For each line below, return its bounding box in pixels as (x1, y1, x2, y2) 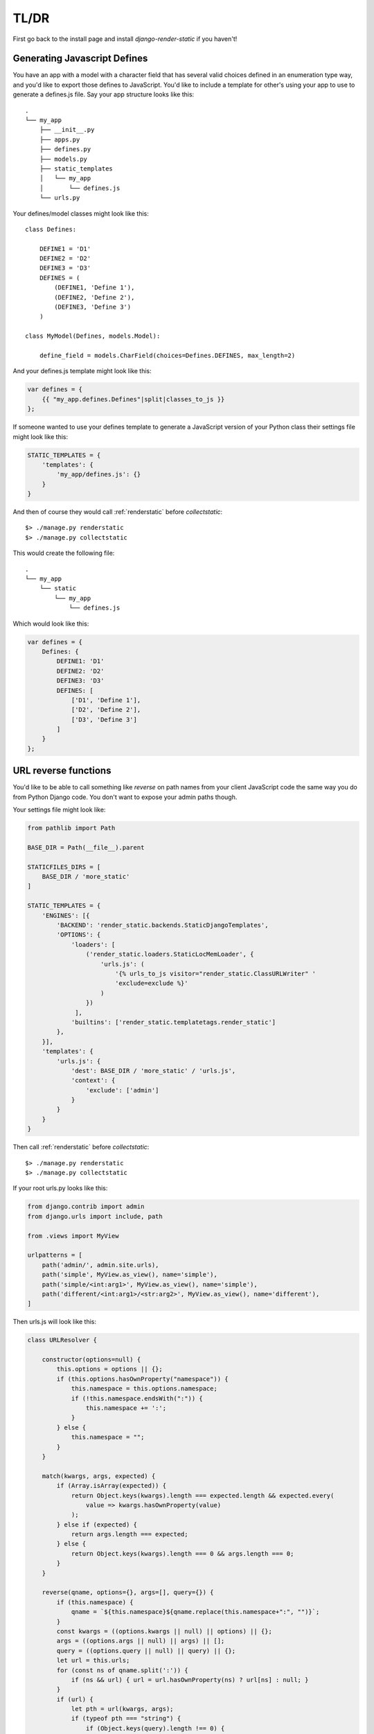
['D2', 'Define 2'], (71, 706, 141, 714)
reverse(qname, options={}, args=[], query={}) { (42, 1588, 214, 1597)
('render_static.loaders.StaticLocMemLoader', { (85, 950, 254, 959)
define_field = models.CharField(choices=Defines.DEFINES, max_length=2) (39, 352, 296, 359)
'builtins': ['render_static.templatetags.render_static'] (71, 1018, 276, 1026)
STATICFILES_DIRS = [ (27, 863, 101, 870)
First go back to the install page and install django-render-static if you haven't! (12, 35, 238, 43)
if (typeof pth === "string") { (71, 1715, 181, 1723)
